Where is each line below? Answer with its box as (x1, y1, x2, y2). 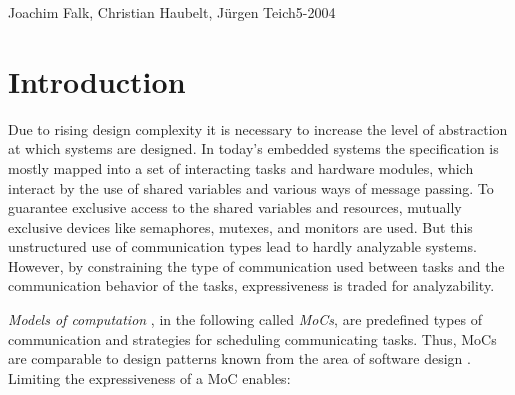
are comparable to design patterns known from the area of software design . (8, 348, 471, 369)
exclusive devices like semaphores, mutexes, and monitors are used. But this (8, 216, 473, 237)
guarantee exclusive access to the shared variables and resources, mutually (8, 197, 462, 218)
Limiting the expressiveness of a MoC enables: (8, 367, 291, 388)
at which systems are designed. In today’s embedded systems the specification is (8, 138, 499, 159)
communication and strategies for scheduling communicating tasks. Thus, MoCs (8, 328, 497, 349)
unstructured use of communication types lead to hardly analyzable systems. (8, 236, 477, 257)
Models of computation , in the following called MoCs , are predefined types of (8, 309, 483, 330)
